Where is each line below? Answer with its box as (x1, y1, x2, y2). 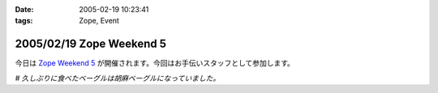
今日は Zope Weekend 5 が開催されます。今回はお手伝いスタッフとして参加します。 (15, 58, 295, 68)
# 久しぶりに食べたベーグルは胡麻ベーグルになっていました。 (15, 73, 221, 82)
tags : (15, 16, 33, 26)
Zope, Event (79, 16, 119, 26)
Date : (15, 5, 34, 14)
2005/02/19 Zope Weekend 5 (15, 37, 166, 51)
